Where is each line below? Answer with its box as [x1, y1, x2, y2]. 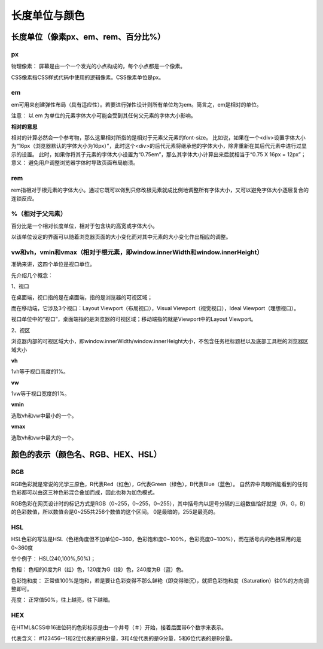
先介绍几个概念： [11, 271, 53, 278]
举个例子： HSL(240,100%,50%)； [11, 554, 96, 562]
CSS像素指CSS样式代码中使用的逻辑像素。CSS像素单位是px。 [11, 74, 164, 81]
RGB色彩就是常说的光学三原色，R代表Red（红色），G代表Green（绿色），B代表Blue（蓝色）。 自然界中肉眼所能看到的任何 [11, 480, 308, 487]
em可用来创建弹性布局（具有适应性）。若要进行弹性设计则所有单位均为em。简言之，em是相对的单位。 [11, 101, 263, 108]
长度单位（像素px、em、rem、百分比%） [11, 32, 166, 42]
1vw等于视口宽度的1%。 [11, 390, 70, 398]
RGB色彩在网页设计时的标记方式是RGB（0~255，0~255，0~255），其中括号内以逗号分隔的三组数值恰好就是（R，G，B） [11, 500, 309, 507]
